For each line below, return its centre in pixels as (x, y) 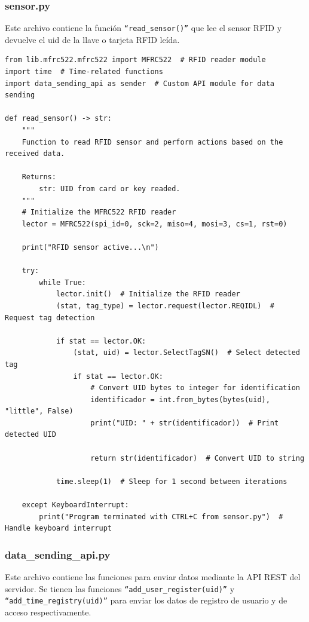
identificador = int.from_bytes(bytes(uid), (180, 399)
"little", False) (39, 411)
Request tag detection (50, 318)
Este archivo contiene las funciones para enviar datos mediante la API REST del (153, 577)
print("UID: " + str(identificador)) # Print (185, 423)
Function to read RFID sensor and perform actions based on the (152, 142)
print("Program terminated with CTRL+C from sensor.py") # (161, 517)
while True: (63, 282)
